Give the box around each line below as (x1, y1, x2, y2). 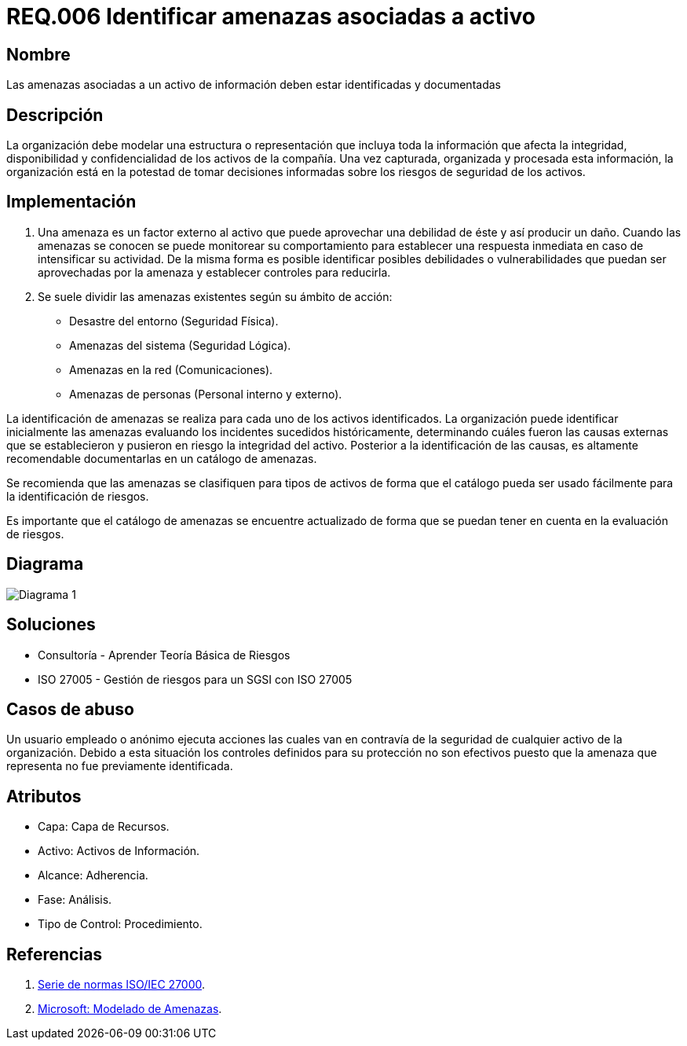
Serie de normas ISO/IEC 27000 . (38, 978, 206, 992)
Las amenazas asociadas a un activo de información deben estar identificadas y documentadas (6, 78, 501, 92)
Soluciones (6, 615, 96, 635)
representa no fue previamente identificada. (6, 759, 233, 773)
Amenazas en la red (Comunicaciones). (69, 362, 273, 376)
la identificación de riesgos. (6, 489, 149, 503)
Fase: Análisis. (38, 893, 112, 907)
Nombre (6, 44, 71, 64)
